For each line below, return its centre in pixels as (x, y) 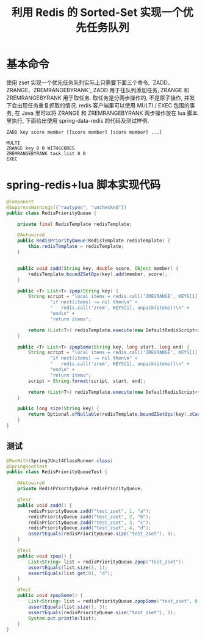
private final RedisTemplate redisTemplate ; (75, 224)
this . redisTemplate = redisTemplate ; (76, 247)
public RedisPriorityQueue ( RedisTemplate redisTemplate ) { (94, 241)
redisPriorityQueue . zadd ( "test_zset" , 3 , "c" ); (90, 523)
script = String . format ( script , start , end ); (87, 381)
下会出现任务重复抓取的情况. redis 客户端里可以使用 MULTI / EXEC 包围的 (98, 105)
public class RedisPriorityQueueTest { (57, 472)
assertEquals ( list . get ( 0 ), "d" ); (71, 573)
